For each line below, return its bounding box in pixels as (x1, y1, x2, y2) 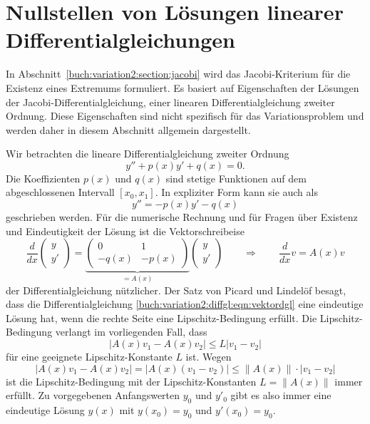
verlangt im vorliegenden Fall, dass (55, 324, 207, 339)
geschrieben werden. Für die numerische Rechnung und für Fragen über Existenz (6, 210, 358, 224)
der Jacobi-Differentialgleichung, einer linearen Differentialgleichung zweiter (6, 94, 335, 109)
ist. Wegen (185, 349, 232, 364)
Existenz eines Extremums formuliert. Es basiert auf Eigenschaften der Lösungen (6, 80, 359, 95)
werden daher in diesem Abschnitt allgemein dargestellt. (6, 122, 251, 137)
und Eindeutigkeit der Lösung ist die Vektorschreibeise (6, 223, 245, 238)
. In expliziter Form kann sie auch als (155, 185, 318, 200)
